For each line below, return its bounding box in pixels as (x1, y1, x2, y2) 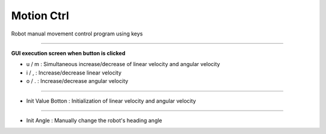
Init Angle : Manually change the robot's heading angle (26, 117, 162, 124)
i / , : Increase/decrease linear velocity (26, 69, 122, 76)
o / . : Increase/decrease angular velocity (26, 78, 129, 85)
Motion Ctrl (11, 9, 69, 22)
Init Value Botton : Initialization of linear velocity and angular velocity (26, 97, 196, 105)
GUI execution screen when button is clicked (11, 49, 126, 56)
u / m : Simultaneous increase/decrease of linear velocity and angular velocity (26, 61, 220, 68)
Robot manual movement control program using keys (11, 30, 143, 37)
